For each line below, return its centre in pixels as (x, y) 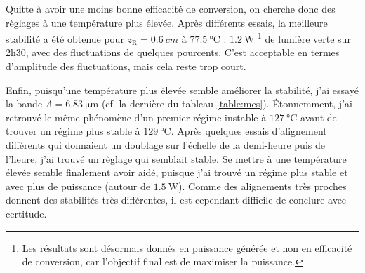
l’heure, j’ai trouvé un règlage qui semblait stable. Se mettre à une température (176, 158)
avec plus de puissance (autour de (78, 186)
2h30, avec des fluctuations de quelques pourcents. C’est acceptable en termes (173, 52)
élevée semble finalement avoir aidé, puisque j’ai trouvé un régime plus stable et (177, 172)
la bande (24, 104)
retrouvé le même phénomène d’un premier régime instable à (136, 117)
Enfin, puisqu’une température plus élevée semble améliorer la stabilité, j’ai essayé (182, 89)
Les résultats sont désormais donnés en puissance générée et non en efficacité (187, 247)
